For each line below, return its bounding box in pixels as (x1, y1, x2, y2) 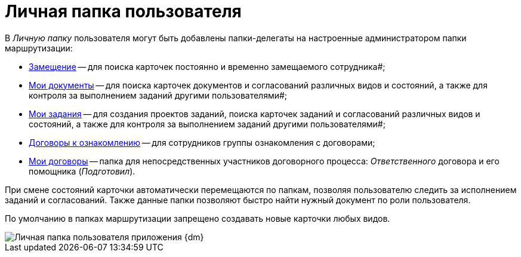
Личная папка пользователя (5, 1, 242, 22)
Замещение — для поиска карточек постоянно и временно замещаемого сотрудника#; (29, 61, 386, 72)
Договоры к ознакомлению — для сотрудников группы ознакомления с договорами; (29, 137, 375, 148)
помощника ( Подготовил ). (29, 166, 135, 176)
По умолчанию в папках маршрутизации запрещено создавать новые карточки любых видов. (5, 213, 390, 224)
